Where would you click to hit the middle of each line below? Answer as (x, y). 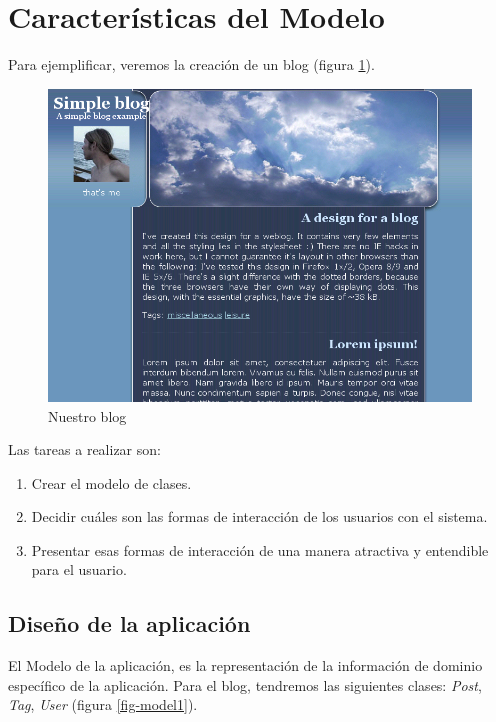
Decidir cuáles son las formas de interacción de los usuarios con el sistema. (259, 516)
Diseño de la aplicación (129, 623)
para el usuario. (79, 569)
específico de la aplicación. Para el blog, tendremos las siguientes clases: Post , (245, 684)
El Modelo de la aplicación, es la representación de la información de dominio (245, 665)
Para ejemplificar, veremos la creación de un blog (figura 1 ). (191, 64)
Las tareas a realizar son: (84, 449)
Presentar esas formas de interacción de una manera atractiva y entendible (260, 549)
